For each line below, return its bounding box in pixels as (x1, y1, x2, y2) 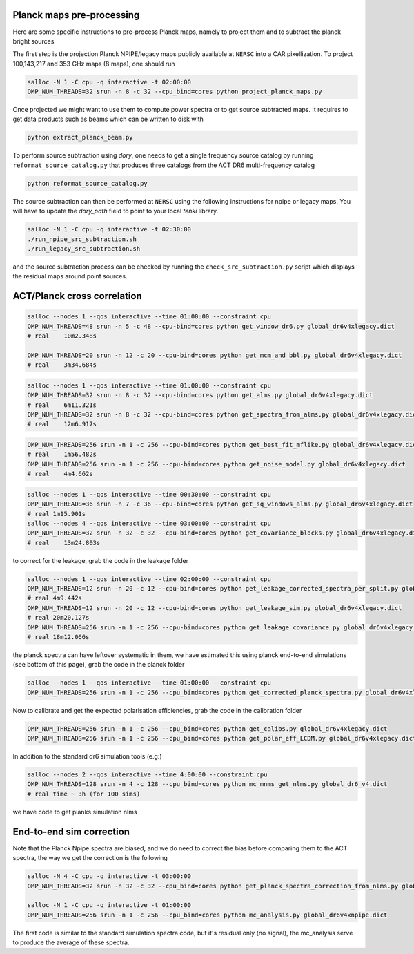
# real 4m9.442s (27, 594, 83, 602)
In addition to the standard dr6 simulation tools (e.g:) (12, 752, 162, 761)
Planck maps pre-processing (12, 9, 140, 21)
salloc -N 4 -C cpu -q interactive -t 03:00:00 (27, 872, 191, 880)
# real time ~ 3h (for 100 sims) (27, 790, 141, 798)
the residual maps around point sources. (12, 272, 128, 280)
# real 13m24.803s (27, 539, 101, 546)
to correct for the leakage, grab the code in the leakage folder (12, 556, 189, 564)
